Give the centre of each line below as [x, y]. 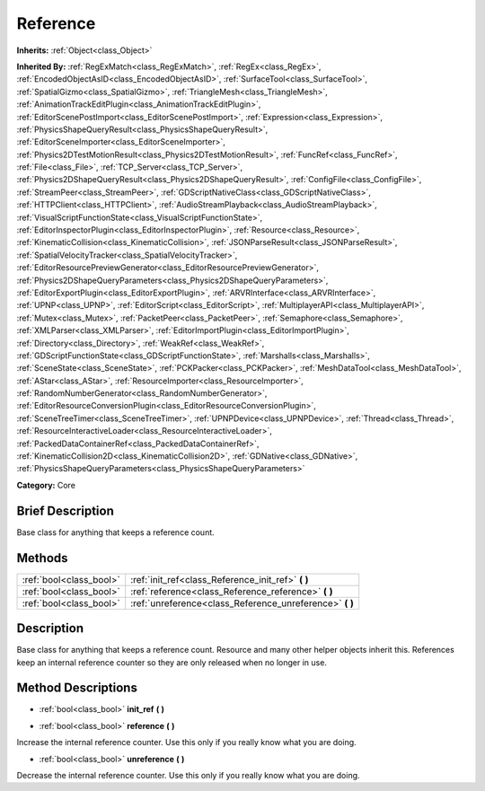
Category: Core [46, 485]
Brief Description [65, 510]
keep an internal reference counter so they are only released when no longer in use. [172, 662]
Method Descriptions [77, 688]
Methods [42, 558]
